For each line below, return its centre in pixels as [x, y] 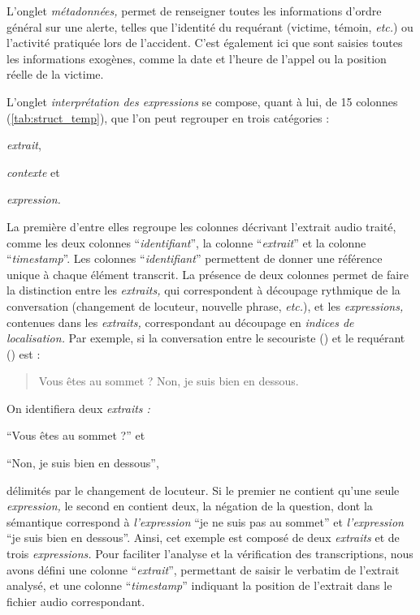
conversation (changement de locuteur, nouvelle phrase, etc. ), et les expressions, [205, 305]
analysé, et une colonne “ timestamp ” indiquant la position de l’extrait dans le [199, 585]
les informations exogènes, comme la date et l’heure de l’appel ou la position [197, 58]
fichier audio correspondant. [76, 601]
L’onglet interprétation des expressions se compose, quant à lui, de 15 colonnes [202, 101]
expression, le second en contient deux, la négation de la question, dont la [190, 506]
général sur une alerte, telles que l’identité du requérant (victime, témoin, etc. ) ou [210, 26]
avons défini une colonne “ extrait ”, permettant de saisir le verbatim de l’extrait [203, 569]
